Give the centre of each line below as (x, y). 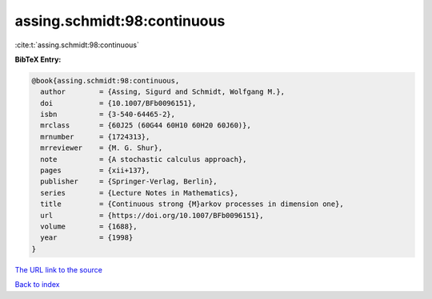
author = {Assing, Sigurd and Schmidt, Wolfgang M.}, (163, 92)
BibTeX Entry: (38, 59)
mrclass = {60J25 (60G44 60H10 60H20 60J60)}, (146, 125)
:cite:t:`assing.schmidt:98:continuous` (77, 45)
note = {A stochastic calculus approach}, (144, 159)
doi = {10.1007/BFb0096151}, (118, 103)
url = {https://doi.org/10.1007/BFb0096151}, (152, 215)
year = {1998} (87, 238)
